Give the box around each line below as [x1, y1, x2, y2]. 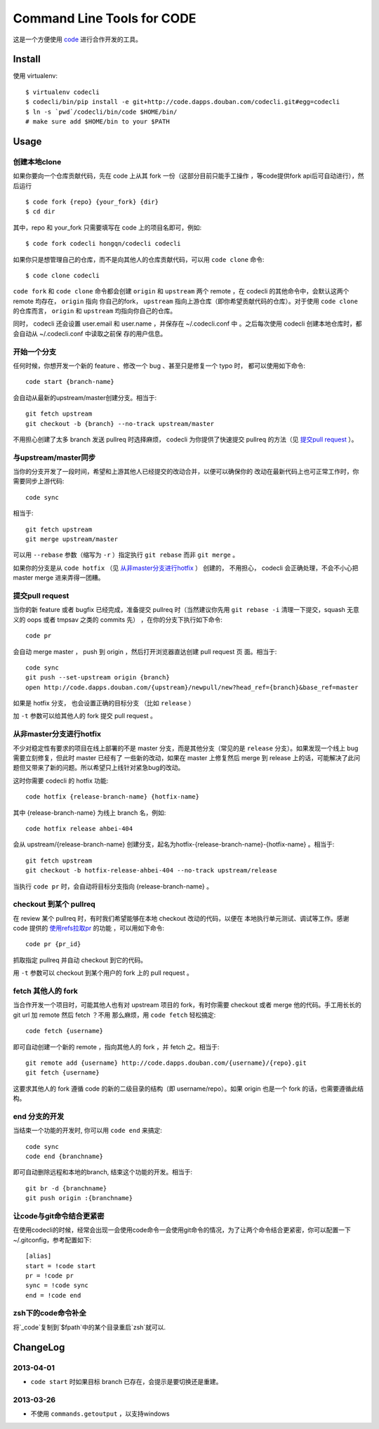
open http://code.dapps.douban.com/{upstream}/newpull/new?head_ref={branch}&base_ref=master [25, 683, 359, 691]
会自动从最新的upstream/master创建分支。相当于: [13, 393, 157, 401]
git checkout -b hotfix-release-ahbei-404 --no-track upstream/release [25, 867, 277, 875]
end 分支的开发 [13, 1111, 65, 1121]
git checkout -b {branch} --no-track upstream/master [25, 420, 214, 427]
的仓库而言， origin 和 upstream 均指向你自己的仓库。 [13, 307, 177, 315]
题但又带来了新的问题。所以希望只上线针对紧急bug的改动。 [13, 764, 185, 772]
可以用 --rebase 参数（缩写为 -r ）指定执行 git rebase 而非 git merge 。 [13, 551, 239, 559]
